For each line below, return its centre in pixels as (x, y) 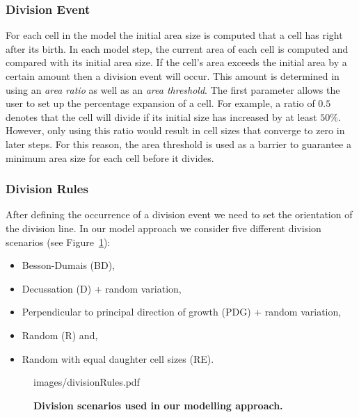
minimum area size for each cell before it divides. (110, 157)
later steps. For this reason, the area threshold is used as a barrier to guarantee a (178, 144)
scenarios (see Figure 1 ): (58, 242)
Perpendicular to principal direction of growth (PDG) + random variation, (182, 312)
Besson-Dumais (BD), (69, 265)
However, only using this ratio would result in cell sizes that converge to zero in (175, 130)
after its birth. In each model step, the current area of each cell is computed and (177, 48)
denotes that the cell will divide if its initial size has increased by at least (161, 116)
